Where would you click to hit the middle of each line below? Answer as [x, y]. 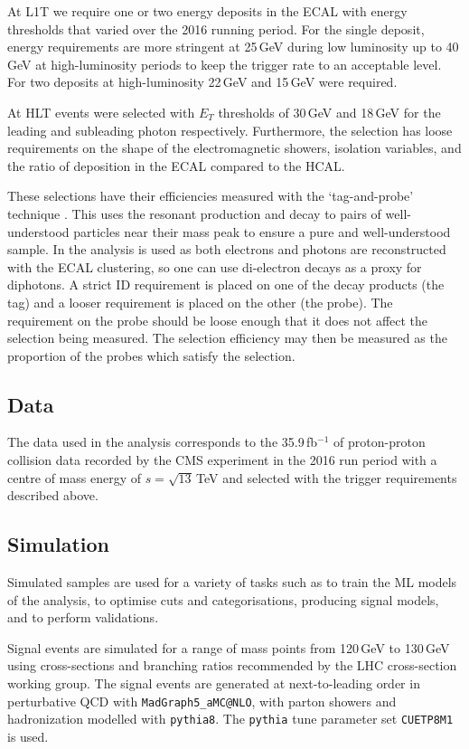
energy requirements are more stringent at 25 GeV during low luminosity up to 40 [233, 47]
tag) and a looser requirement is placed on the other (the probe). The [200, 302]
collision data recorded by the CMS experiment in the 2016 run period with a [222, 460]
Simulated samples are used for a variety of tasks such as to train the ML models [232, 582]
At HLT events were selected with [101, 112]
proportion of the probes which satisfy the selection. [151, 355]
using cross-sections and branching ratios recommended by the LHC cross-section [232, 665]
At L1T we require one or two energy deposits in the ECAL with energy [207, 11]
